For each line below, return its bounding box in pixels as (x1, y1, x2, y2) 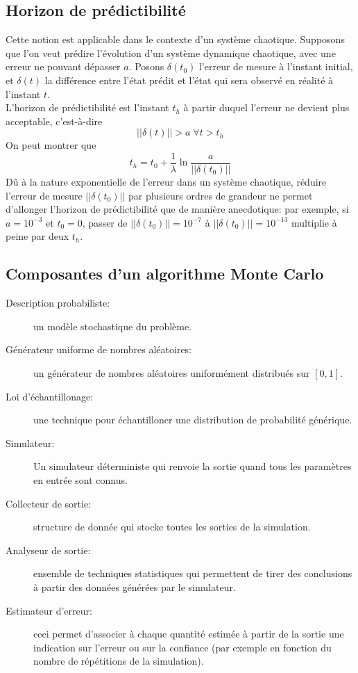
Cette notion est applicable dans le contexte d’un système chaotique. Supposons (6, 32, 345, 47)
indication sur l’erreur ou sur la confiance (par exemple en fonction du (33, 640, 332, 654)
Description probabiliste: (6, 295, 110, 310)
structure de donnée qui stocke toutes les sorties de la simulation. (33, 519, 311, 534)
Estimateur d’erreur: (6, 603, 92, 617)
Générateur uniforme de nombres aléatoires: (6, 342, 192, 357)
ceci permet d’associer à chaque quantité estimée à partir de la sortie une (33, 626, 344, 641)
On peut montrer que (6, 138, 96, 152)
